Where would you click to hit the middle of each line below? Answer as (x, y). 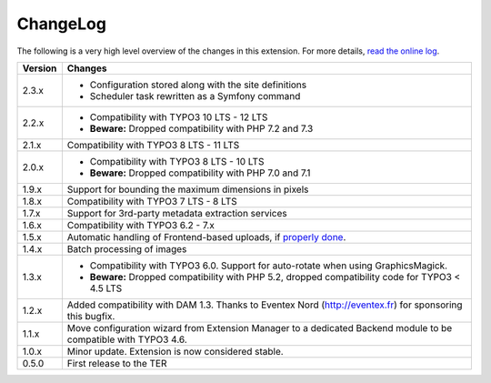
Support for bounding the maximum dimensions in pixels (188, 189)
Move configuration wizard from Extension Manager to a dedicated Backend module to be (260, 328)
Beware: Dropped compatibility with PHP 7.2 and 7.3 (201, 128)
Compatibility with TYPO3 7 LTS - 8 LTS (152, 201)
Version (40, 68)
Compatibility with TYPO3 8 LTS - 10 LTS (177, 161)
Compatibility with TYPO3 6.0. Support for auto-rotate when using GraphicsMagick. (269, 266)
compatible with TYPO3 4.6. (127, 339)
